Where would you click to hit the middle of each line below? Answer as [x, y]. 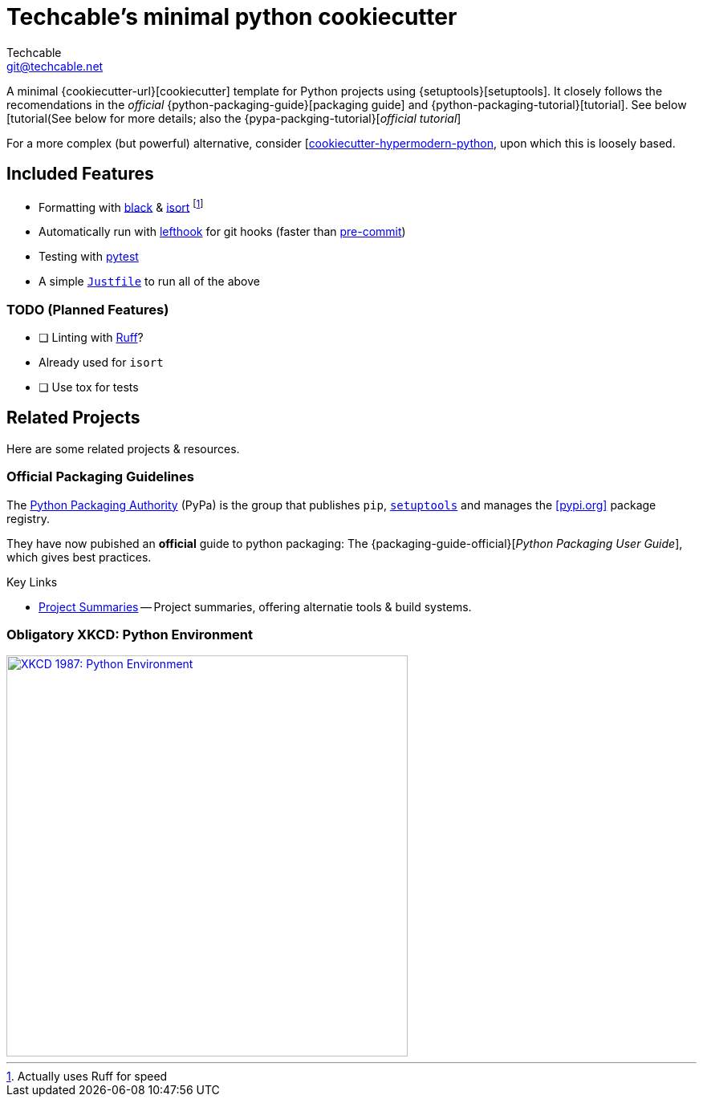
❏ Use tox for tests [89, 387]
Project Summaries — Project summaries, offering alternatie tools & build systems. [255, 606]
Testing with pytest [89, 257]
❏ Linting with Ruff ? [91, 337]
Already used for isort [101, 362]
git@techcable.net [55, 66]
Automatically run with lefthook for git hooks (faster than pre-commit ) [222, 232]
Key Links [32, 582]
